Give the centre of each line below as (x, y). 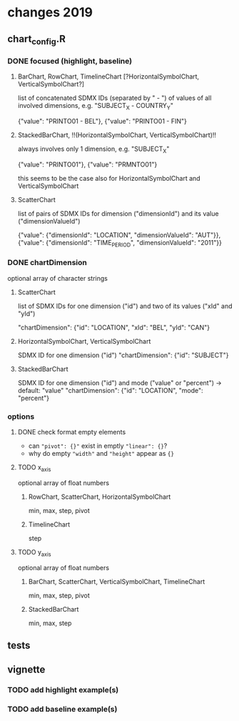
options (21, 417)
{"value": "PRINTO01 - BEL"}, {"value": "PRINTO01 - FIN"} (102, 121)
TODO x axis (34, 468)
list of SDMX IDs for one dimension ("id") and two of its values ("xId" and (125, 306)
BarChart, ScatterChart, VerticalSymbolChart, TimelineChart (117, 581)
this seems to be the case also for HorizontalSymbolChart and (109, 178)
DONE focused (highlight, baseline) (70, 61)
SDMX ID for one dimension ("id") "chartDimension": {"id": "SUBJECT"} (123, 355)
